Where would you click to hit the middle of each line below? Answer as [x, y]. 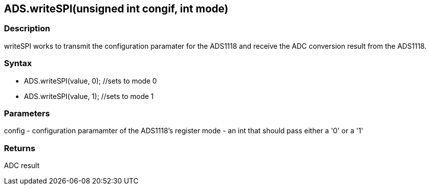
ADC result [22, 166]
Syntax [18, 63]
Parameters [27, 113]
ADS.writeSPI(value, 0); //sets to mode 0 [91, 81]
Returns [20, 148]
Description [27, 29]
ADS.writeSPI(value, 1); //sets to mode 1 [89, 96]
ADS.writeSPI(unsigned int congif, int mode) [116, 9]
